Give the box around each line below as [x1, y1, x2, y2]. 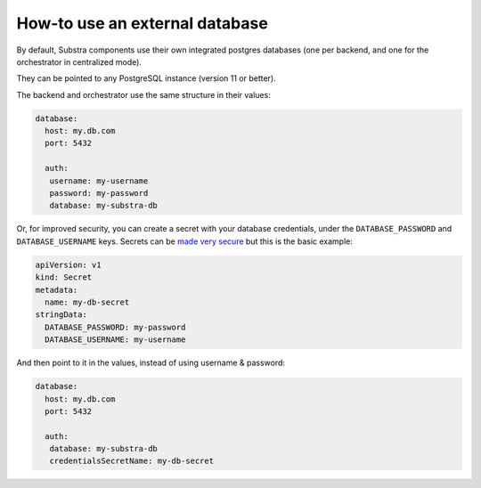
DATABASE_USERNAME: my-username [45, 335, 186, 345]
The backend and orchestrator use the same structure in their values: [16, 89, 271, 100]
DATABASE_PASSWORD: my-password [45, 321, 186, 332]
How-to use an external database [16, 13, 269, 33]
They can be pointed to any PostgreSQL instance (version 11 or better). [16, 73, 276, 84]
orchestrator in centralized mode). [16, 56, 143, 67]
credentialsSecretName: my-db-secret [49, 456, 214, 467]
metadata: [35, 285, 78, 295]
